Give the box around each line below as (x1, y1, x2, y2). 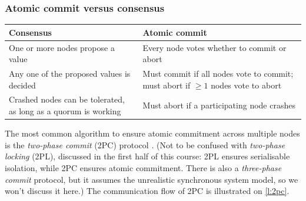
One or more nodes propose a (9, 41, 115, 53)
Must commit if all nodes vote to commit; (142, 67, 294, 79)
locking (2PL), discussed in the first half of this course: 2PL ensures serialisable (5, 150, 290, 162)
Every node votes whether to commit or (142, 41, 287, 53)
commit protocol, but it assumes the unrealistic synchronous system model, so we (5, 173, 298, 185)
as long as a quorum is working (9, 105, 121, 117)
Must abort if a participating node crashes (142, 99, 295, 111)
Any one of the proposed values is (9, 67, 131, 79)
